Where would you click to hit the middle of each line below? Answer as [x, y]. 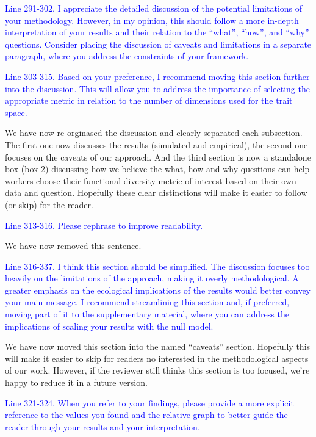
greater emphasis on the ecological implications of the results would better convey [158, 290]
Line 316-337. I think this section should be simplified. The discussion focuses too [157, 266]
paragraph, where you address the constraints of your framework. [127, 56]
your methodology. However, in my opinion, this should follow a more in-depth [152, 20]
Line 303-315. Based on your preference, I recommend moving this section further [157, 76]
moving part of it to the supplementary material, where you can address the [147, 314]
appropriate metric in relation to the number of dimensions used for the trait [149, 100]
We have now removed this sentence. [73, 246]
